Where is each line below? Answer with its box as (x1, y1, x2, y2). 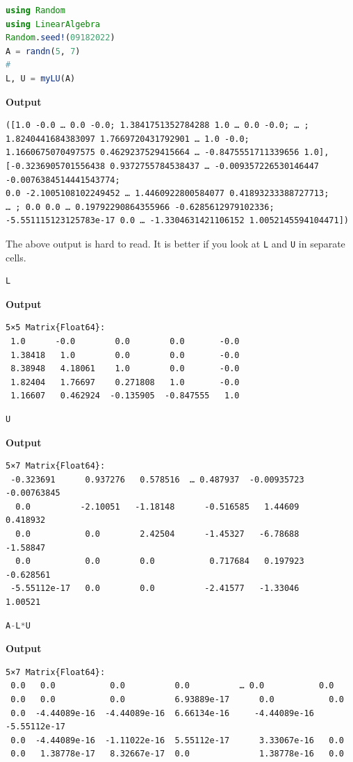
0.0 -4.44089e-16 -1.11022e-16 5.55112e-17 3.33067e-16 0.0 (10, 735, 344, 745)
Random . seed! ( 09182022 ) (6, 33, 115, 43)
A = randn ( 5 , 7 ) (6, 46, 81, 56)
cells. (6, 250, 26, 264)
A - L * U (6, 620, 31, 631)
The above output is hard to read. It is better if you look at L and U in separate (6, 236, 345, 250)
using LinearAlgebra (6, 19, 101, 29)
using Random (6, 6, 65, 15)
